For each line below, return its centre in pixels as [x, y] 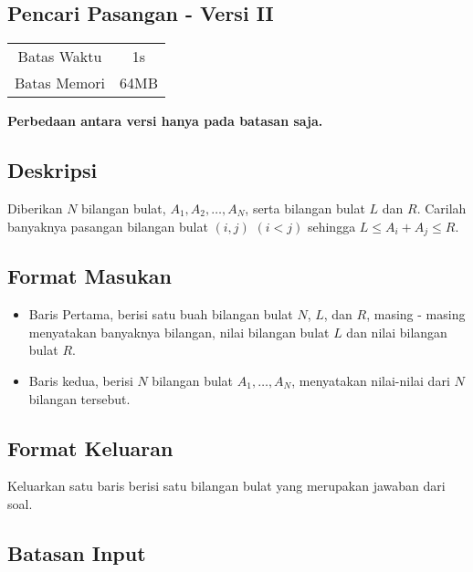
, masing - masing [416, 314]
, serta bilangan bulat [305, 208]
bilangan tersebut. [79, 398]
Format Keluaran [90, 447]
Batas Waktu [60, 57]
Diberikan [35, 208]
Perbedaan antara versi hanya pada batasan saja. [165, 121]
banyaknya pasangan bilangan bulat [108, 226]
